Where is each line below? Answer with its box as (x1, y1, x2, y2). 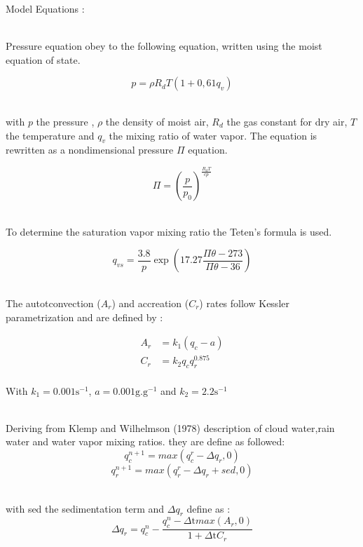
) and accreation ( (111, 295, 189, 310)
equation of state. (6, 52, 81, 67)
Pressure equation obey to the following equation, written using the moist (6, 39, 322, 53)
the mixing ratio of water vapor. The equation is (109, 128, 317, 142)
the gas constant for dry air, (226, 114, 348, 128)
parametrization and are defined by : (6, 309, 163, 324)
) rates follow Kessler (199, 295, 289, 310)
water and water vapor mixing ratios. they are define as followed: (6, 434, 285, 449)
